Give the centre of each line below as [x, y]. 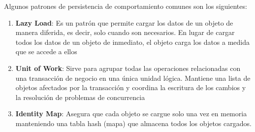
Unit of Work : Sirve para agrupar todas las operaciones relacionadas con [128, 68]
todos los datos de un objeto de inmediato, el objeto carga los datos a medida [133, 42]
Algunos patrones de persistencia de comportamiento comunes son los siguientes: [126, 6]
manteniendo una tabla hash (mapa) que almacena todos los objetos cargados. [133, 123]
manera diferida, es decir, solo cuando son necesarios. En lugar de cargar [125, 32]
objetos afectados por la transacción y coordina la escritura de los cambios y [131, 87]
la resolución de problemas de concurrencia [80, 97]
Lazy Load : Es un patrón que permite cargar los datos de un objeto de [124, 22]
